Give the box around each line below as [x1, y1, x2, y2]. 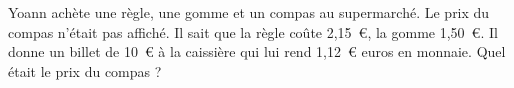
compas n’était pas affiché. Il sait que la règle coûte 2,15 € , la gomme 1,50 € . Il [8, 21, 498, 42]
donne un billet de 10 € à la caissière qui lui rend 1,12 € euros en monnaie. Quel [8, 41, 506, 62]
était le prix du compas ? [8, 60, 162, 81]
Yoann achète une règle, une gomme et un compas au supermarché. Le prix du [8, 2, 490, 22]
